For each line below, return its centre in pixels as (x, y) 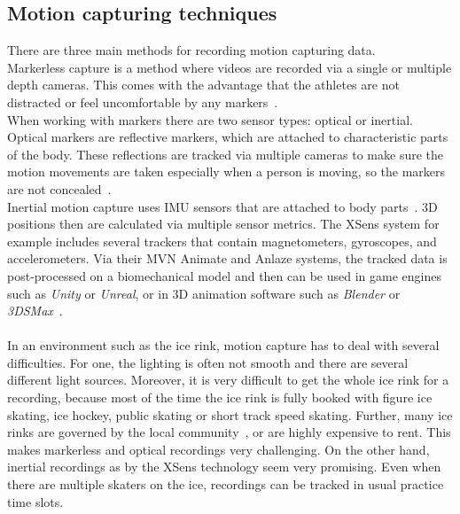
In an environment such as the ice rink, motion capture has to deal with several (223, 345)
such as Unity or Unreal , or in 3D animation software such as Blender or (204, 293)
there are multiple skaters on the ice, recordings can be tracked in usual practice (226, 484)
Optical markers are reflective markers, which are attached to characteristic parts (228, 137)
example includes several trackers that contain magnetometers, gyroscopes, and (222, 241)
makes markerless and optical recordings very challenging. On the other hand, (218, 449)
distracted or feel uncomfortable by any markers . (143, 101)
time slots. (35, 501)
